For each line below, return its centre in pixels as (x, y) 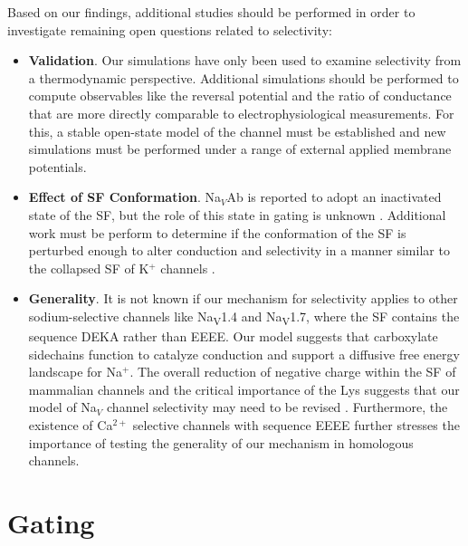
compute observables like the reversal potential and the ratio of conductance (240, 96)
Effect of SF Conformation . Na (124, 197)
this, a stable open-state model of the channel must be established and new (237, 131)
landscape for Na (75, 372)
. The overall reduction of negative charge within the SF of (293, 372)
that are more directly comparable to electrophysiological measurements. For (241, 113)
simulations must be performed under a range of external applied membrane (240, 149)
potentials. (57, 166)
